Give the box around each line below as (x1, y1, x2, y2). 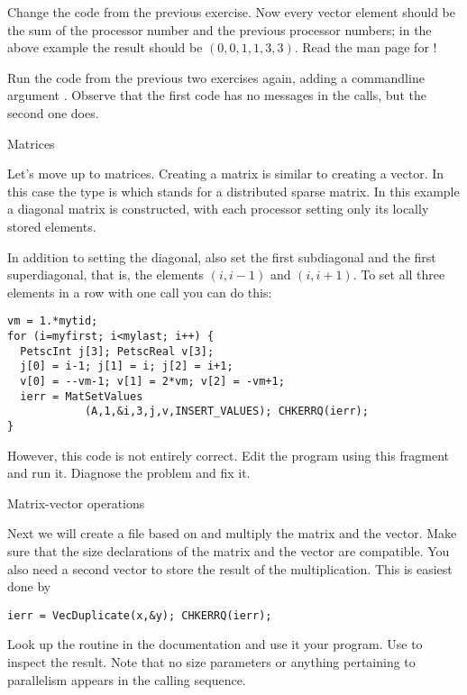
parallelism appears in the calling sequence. (7, 670, 246, 689)
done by (7, 577, 51, 596)
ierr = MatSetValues (20, 389, 143, 403)
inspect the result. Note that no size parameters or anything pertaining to (7, 652, 416, 671)
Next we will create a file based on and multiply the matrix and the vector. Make (7, 524, 457, 543)
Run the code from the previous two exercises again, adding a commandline (7, 68, 425, 87)
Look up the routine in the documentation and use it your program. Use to (7, 635, 423, 654)
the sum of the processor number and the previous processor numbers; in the (7, 20, 432, 39)
